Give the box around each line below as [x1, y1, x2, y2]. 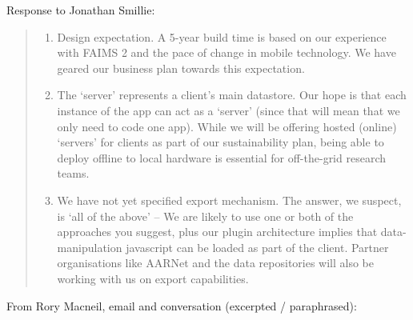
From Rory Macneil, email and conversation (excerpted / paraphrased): [6, 297, 357, 314]
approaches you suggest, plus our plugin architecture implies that [57, 223, 378, 240]
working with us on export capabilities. [57, 270, 249, 286]
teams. [57, 165, 90, 182]
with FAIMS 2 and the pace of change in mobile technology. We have [57, 44, 396, 61]
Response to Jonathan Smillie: [6, 2, 155, 18]
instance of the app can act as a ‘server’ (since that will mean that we [57, 102, 400, 118]
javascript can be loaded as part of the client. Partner [126, 238, 389, 255]
